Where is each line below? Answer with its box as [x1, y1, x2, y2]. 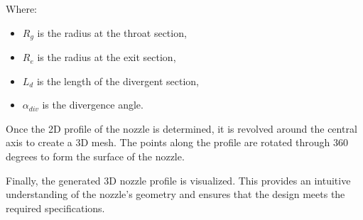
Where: [6, 1, 37, 16]
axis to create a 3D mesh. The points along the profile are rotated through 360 [6, 135, 349, 150]
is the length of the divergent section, [36, 73, 199, 88]
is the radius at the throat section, [37, 25, 187, 40]
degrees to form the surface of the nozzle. [6, 149, 185, 164]
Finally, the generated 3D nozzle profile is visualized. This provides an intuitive [6, 172, 351, 187]
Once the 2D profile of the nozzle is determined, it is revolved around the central [6, 121, 357, 136]
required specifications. [6, 200, 105, 215]
